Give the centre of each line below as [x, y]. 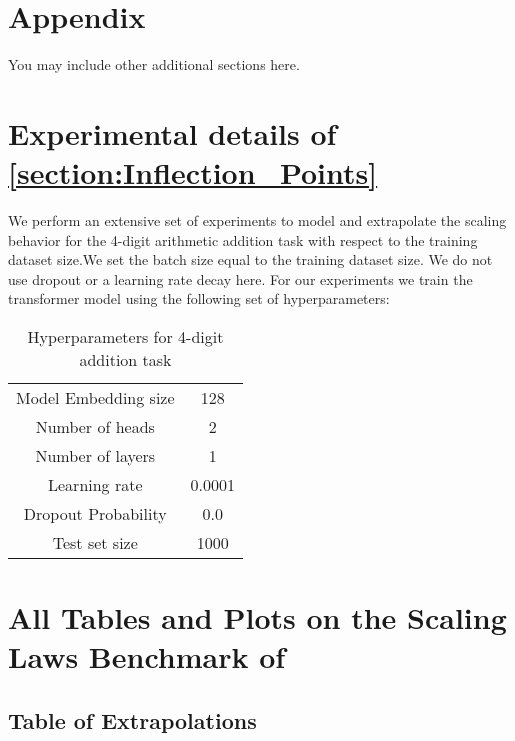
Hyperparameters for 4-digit [125, 336]
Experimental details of [172, 132]
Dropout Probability [95, 513]
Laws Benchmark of [147, 656]
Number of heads [95, 426]
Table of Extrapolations [132, 719]
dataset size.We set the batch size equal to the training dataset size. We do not [250, 259]
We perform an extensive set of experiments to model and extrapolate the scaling [257, 220]
